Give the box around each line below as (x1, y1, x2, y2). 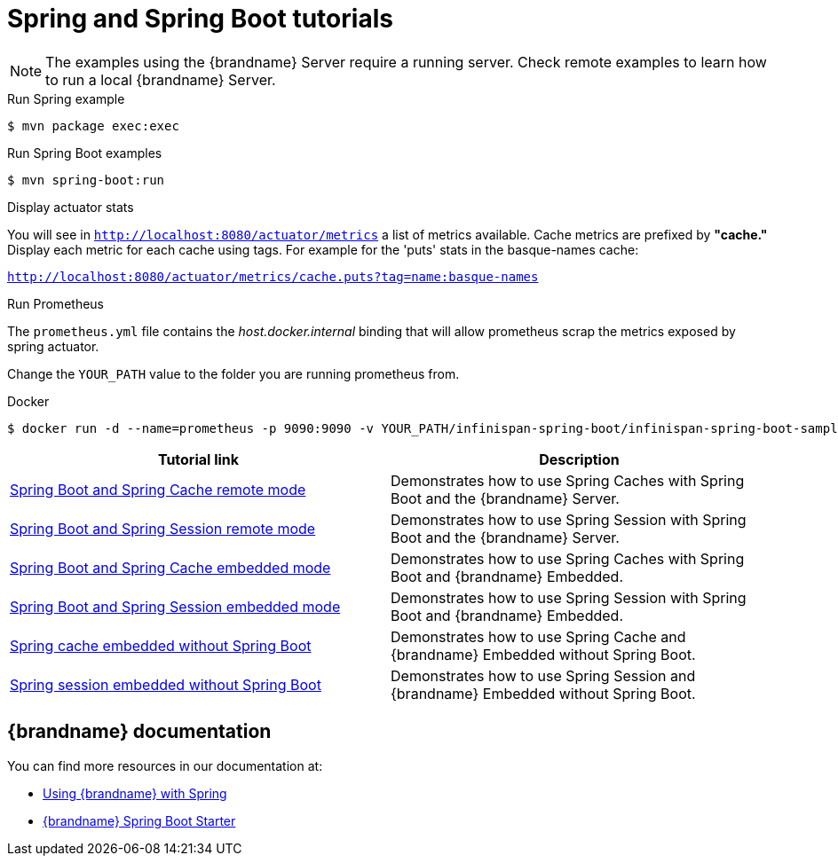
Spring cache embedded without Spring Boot (10, 636, 312, 655)
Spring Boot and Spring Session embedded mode (10, 597, 341, 616)
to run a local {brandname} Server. (45, 70, 276, 89)
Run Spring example (7, 90, 125, 106)
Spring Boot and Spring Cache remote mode (10, 480, 306, 498)
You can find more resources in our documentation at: (7, 757, 323, 773)
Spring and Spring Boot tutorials (7, 4, 393, 34)
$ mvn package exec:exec (7, 118, 179, 133)
